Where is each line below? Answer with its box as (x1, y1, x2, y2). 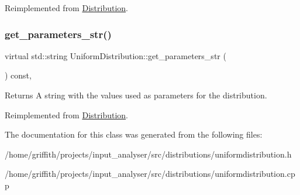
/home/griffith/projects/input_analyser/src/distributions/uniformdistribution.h (5, 148, 292, 160)
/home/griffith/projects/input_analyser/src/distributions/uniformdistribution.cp (5, 167, 295, 180)
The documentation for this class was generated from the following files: (5, 128, 263, 141)
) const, (5, 69, 32, 81)
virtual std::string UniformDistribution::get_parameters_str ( (5, 49, 226, 61)
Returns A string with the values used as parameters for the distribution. (5, 89, 267, 101)
